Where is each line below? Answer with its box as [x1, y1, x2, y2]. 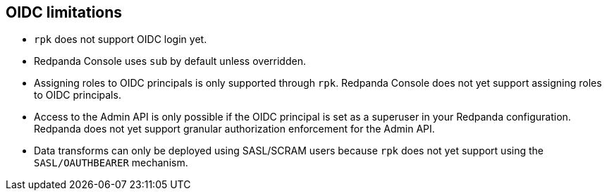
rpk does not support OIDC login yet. [34, 33, 207, 46]
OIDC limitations [6, 4, 123, 21]
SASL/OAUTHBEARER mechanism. [34, 157, 188, 169]
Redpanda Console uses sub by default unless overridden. [34, 55, 306, 68]
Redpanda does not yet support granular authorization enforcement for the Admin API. [34, 123, 435, 135]
